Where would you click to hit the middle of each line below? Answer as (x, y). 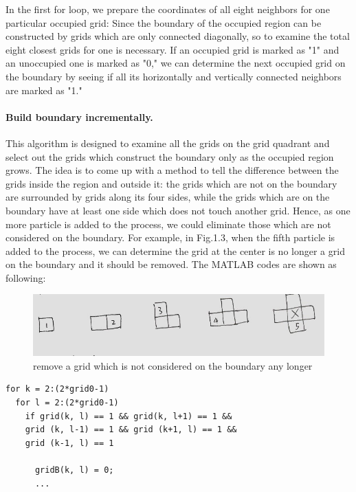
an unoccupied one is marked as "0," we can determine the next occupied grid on (176, 63)
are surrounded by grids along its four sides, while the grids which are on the (168, 197)
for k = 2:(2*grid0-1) (57, 389)
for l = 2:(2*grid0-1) (67, 403)
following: (26, 277)
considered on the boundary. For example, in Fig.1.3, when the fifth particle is (170, 237)
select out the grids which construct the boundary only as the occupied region (170, 156)
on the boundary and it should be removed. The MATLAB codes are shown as (171, 264)
